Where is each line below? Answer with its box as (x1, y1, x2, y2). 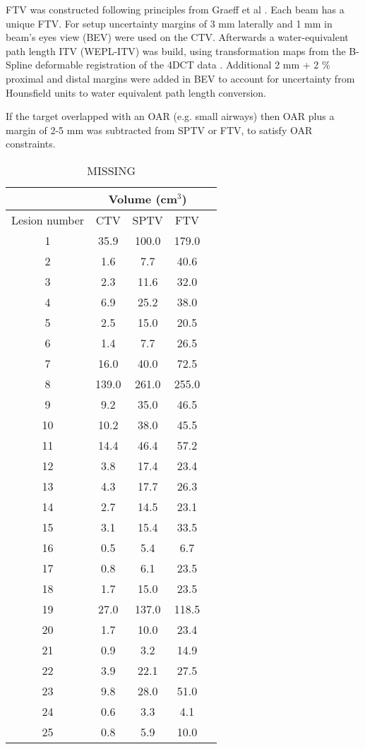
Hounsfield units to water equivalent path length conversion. (6, 85, 266, 100)
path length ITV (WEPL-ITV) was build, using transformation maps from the (6, 43, 346, 58)
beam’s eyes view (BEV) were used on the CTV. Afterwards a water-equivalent (6, 30, 349, 44)
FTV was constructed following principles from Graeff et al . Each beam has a (6, 2, 345, 16)
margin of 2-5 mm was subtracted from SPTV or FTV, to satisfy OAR (6, 122, 313, 137)
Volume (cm (108, 190, 178, 207)
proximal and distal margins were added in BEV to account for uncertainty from (6, 71, 355, 85)
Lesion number (11, 211, 85, 228)
